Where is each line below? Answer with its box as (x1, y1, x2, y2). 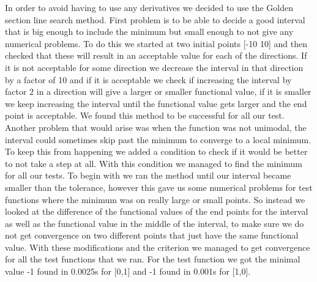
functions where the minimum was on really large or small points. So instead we (5, 193, 305, 206)
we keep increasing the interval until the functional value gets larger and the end (5, 97, 307, 109)
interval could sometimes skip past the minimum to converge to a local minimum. (5, 133, 311, 146)
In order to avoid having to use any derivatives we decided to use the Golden (5, 1, 293, 13)
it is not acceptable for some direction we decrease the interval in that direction (5, 61, 304, 73)
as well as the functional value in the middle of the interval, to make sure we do (5, 217, 304, 229)
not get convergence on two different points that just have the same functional (5, 229, 299, 242)
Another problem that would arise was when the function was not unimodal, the (5, 121, 307, 133)
